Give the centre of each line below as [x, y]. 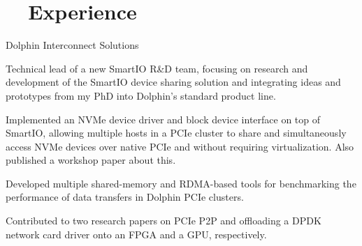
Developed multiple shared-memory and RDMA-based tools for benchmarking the [181, 183]
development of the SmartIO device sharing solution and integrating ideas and [173, 82]
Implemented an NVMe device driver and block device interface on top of [163, 119]
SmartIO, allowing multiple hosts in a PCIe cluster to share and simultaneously [176, 133]
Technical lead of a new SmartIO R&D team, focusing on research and [157, 68]
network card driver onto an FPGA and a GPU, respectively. [136, 234]
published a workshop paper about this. [91, 160]
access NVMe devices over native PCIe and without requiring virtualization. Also [180, 146]
